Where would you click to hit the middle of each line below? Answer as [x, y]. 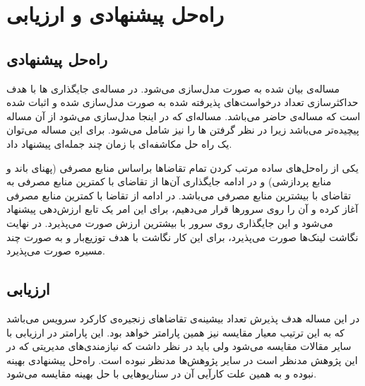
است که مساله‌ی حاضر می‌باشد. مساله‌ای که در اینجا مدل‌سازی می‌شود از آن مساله [184, 116]
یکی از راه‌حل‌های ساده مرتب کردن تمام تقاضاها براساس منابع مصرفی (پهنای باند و [182, 167]
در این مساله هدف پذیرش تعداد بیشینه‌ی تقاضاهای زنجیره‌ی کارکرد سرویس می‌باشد [183, 318]
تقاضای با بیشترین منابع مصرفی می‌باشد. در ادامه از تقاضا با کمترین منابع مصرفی [179, 195]
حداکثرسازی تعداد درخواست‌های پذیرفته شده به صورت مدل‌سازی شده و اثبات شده [182, 102]
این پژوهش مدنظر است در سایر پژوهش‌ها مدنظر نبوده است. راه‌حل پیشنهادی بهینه [182, 359]
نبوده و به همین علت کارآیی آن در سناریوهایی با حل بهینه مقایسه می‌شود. [162, 374]
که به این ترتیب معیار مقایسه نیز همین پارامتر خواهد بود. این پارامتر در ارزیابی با [175, 332]
